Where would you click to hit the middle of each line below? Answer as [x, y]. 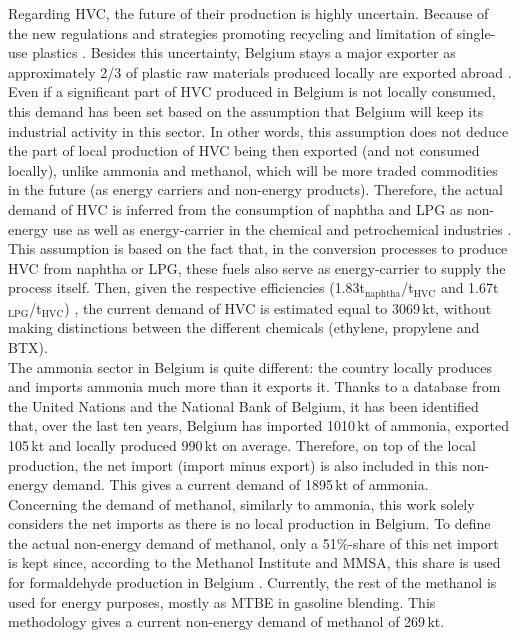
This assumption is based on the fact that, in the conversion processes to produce [258, 248]
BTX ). [28, 346]
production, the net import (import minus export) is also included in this [233, 464]
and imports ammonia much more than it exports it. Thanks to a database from [254, 386]
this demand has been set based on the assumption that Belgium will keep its [246, 110]
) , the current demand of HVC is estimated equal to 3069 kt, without [278, 307]
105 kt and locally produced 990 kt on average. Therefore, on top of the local [242, 444]
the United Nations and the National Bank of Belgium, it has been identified [243, 405]
